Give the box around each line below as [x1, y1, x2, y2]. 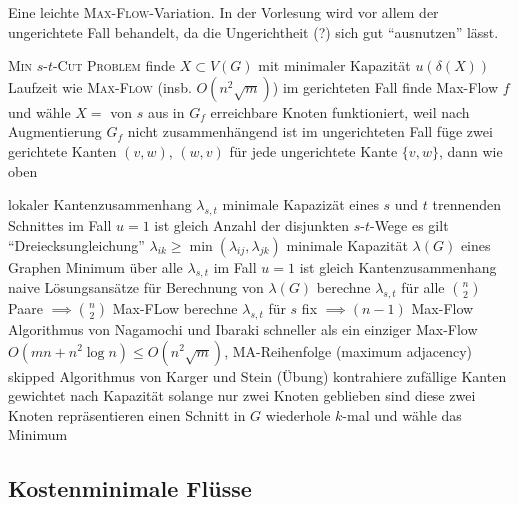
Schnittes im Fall [8, 214, 112, 235]
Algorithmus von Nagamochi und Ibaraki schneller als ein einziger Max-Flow [8, 318, 478, 339]
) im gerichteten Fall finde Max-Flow [272, 76, 498, 97]
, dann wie [438, 140, 503, 161]
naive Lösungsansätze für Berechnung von [8, 277, 264, 298]
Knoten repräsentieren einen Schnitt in [8, 404, 246, 425]
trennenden [432, 194, 502, 215]
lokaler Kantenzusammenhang [8, 194, 192, 215]
